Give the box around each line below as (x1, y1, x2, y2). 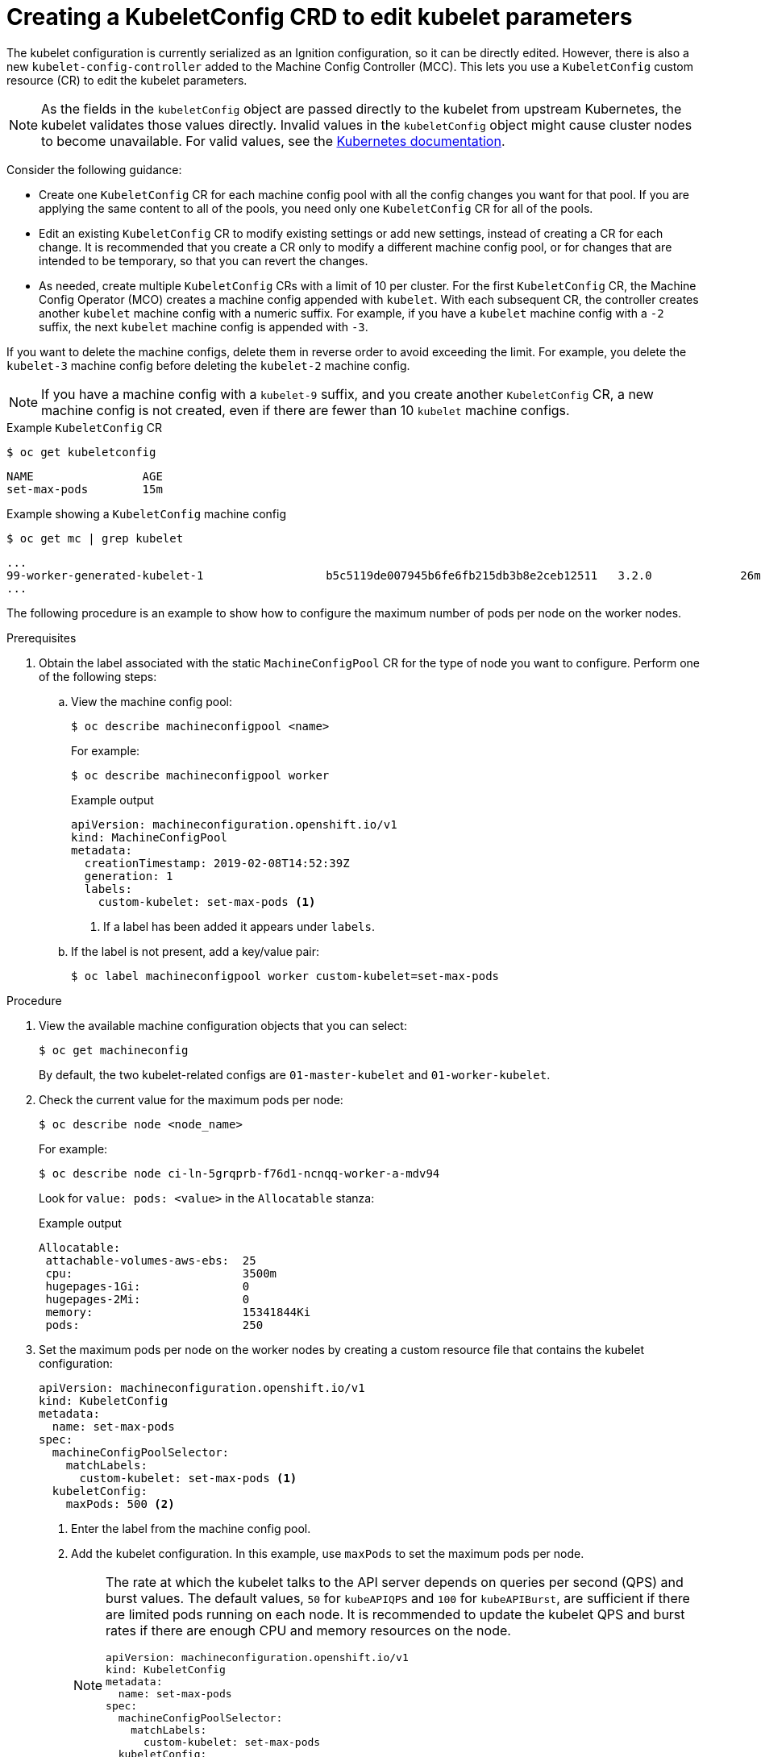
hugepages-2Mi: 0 (45, 1292, 250, 1306)
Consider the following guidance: (6, 162, 182, 177)
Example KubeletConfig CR (6, 420, 163, 434)
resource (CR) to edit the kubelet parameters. (6, 73, 247, 87)
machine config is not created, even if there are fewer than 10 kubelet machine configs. (41, 401, 570, 418)
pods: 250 (45, 1318, 264, 1331)
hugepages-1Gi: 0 (45, 1279, 250, 1293)
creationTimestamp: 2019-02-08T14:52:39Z (84, 856, 350, 870)
